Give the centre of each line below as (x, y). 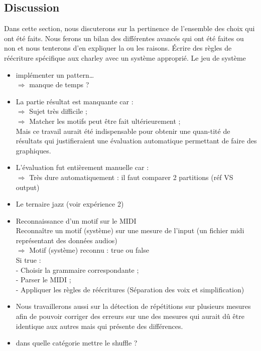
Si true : (28, 260)
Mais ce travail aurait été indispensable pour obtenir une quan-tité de (123, 131)
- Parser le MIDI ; (43, 280)
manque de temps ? (59, 84)
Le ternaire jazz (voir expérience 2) (70, 204)
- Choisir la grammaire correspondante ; (77, 270)
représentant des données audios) (67, 240)
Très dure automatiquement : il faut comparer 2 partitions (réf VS (131, 177)
